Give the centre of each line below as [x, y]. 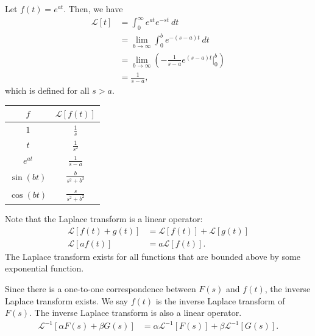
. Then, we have [93, 9]
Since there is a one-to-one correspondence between [101, 288]
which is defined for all [47, 90]
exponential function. [44, 268]
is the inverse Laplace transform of [220, 300]
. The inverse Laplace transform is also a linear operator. [136, 313]
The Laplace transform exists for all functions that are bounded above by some [153, 256]
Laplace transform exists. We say [67, 300]
